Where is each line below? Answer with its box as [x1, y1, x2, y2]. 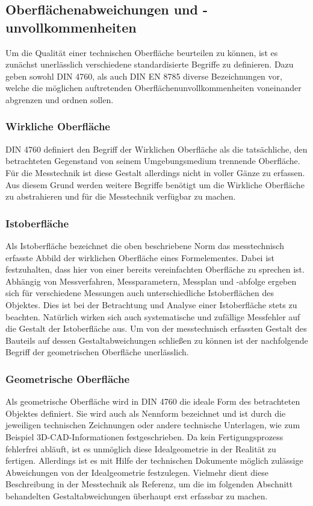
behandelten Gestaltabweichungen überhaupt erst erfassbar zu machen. [5, 489, 268, 502]
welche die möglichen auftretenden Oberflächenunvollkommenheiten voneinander [5, 81, 302, 94]
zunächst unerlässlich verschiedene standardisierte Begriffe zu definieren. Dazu [5, 58, 294, 71]
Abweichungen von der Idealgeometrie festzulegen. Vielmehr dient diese [5, 466, 268, 478]
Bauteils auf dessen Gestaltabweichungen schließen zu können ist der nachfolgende [5, 334, 308, 346]
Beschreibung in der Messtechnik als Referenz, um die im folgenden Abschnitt [5, 478, 293, 490]
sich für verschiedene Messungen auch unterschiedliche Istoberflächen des [5, 286, 274, 299]
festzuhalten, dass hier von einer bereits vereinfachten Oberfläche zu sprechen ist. [5, 263, 305, 276]
